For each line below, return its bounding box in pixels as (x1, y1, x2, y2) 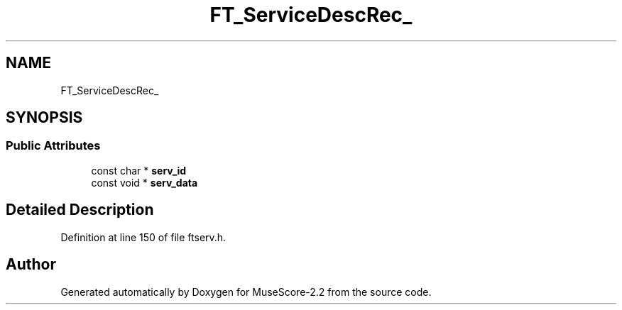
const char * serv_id (91, 164, 187, 177)
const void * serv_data (91, 176, 198, 189)
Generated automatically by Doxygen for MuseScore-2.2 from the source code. (60, 285, 432, 298)
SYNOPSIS (6, 109, 83, 127)
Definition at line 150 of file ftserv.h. (60, 231, 227, 243)
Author (6, 255, 56, 274)
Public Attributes (6, 138, 101, 153)
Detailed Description (6, 201, 154, 219)
